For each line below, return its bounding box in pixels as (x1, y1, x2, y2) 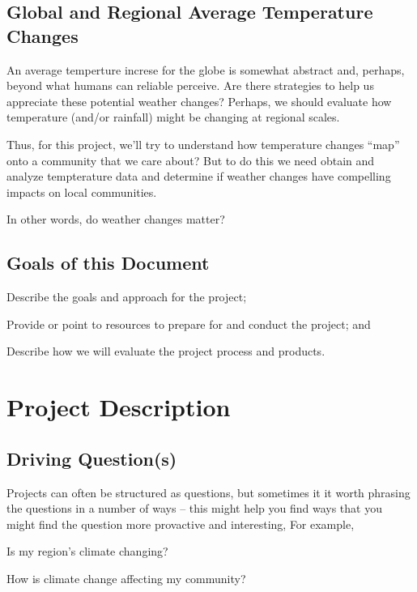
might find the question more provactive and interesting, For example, (6, 515, 355, 532)
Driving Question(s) (6, 445, 177, 471)
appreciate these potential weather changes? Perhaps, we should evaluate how (6, 92, 392, 109)
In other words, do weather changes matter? (6, 211, 225, 228)
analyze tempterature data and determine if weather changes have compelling (6, 168, 391, 185)
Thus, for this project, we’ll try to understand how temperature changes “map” (6, 135, 400, 152)
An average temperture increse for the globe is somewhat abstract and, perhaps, (6, 61, 405, 78)
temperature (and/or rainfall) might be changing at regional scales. (6, 109, 340, 126)
